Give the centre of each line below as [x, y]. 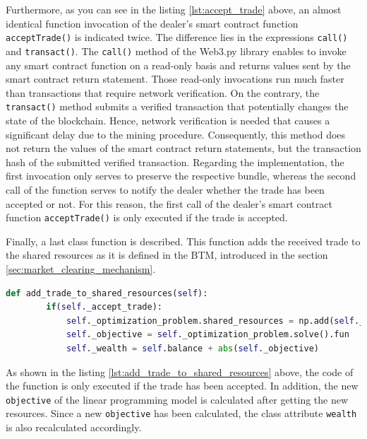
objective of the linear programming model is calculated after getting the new [177, 399]
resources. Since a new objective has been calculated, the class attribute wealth [181, 413]
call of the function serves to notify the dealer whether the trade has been [165, 189]
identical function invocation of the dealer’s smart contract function [152, 23]
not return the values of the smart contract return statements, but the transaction [183, 148]
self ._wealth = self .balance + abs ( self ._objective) [192, 348]
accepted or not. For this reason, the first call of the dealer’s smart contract [169, 203]
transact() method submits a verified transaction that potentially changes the [177, 106]
